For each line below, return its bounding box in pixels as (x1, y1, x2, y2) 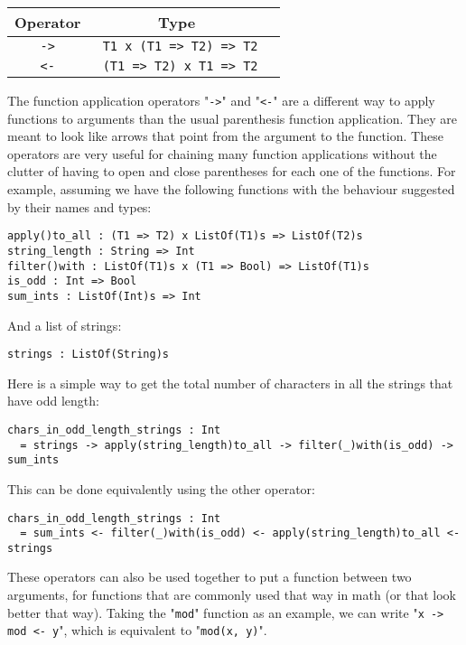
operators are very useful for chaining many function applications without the (7, 144, 437, 163)
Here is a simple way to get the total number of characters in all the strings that (7, 373, 453, 392)
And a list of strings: (7, 315, 122, 334)
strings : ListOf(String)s (7, 348, 169, 361)
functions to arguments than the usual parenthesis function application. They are (7, 108, 457, 127)
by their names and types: (7, 197, 152, 216)
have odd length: (7, 391, 99, 410)
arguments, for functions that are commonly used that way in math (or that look (7, 585, 457, 604)
